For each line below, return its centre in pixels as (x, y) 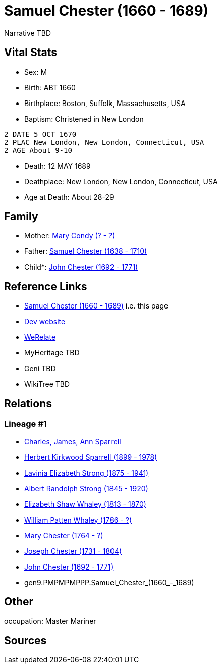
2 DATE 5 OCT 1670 (40, 134)
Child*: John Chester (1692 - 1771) (81, 267)
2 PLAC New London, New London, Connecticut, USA (104, 142)
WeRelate (40, 337)
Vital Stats (31, 53)
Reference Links (46, 286)
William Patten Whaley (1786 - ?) (78, 520)
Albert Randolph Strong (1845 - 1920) (86, 488)
